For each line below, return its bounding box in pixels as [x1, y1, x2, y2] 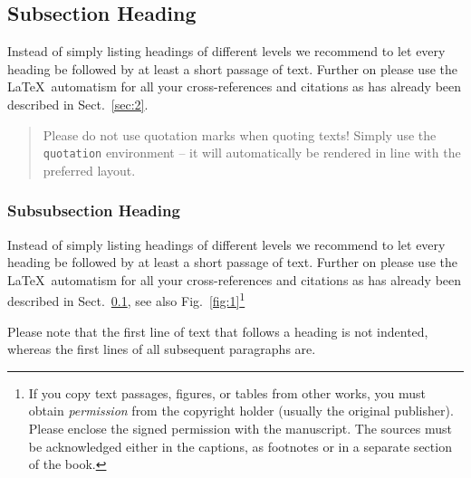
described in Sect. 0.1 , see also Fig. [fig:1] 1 [7, 289, 245, 311]
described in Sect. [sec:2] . [7, 94, 149, 113]
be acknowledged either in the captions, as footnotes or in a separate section [28, 436, 452, 455]
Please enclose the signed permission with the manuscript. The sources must [28, 419, 453, 438]
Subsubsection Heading [7, 199, 180, 222]
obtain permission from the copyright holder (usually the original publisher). [28, 401, 454, 420]
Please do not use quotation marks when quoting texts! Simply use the [43, 125, 437, 144]
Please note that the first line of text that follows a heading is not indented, [7, 321, 428, 340]
